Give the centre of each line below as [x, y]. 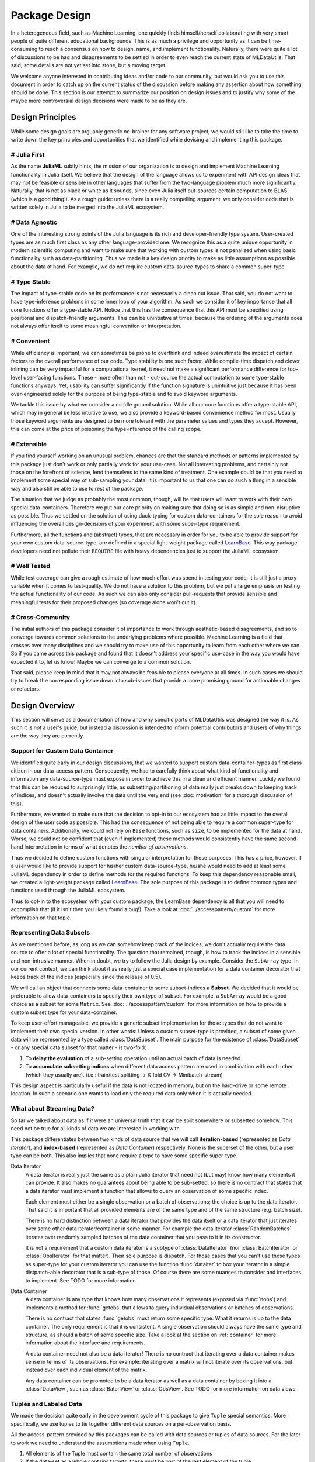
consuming [24, 49]
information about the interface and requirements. [85, 1343]
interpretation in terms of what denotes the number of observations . [106, 847]
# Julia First [28, 154]
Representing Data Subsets [50, 933]
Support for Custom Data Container [62, 751]
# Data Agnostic [34, 222]
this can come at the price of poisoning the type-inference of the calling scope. [106, 429]
